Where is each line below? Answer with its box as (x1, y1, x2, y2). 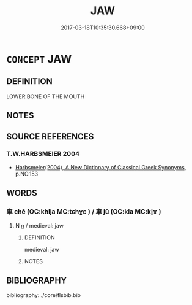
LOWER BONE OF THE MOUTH (6, 93, 85, 100)
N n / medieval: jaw (15, 222, 64, 229)
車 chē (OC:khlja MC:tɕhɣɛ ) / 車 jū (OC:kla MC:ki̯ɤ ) (6, 207, 161, 216)
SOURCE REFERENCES (6, 131, 94, 142)
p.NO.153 (15, 170, 39, 177)
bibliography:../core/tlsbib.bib (6, 291, 81, 299)
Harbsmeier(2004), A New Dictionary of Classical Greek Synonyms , (15, 163, 186, 171)
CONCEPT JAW (6, 52, 72, 66)
